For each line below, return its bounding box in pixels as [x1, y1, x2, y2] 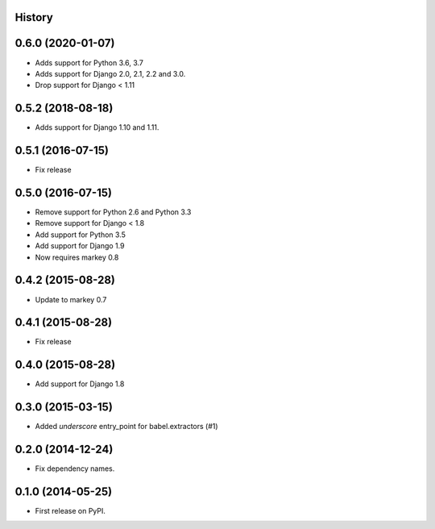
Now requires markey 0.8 [35, 252, 119, 262]
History [14, 10, 54, 24]
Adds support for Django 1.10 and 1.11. [35, 123, 159, 132]
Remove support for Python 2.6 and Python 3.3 [35, 207, 192, 217]
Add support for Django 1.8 [35, 379, 125, 389]
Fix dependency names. [35, 464, 115, 473]
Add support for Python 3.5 [35, 230, 126, 240]
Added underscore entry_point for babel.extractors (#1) [35, 422, 218, 431]
